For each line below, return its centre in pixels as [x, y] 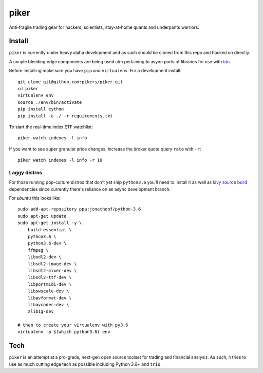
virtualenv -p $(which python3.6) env [64, 332]
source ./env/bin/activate [50, 102]
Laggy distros [26, 172]
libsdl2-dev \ [45, 257]
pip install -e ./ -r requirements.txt [65, 116]
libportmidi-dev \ [50, 284]
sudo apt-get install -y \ [50, 223]
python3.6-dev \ [47, 243]
